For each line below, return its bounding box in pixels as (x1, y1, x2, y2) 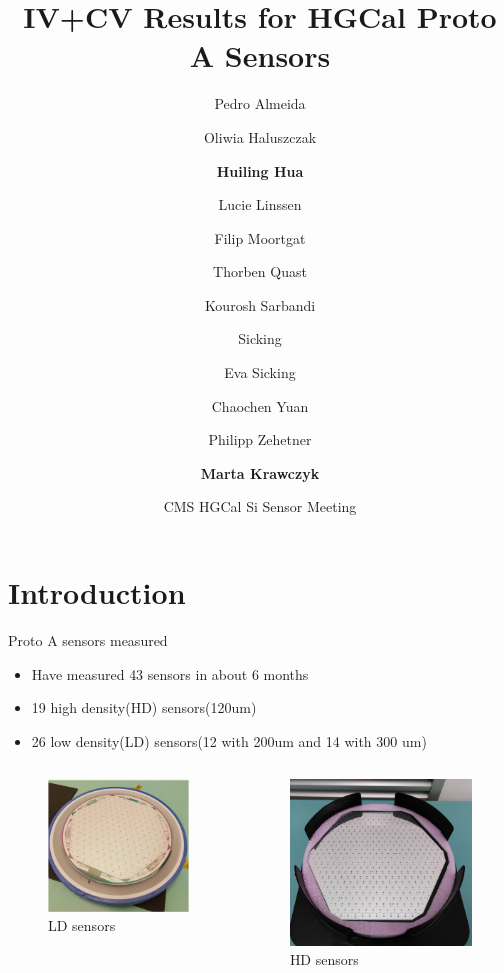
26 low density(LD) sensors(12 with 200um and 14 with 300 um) (31, 730, 427, 751)
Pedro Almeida (214, 93, 306, 114)
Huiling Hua (216, 160, 304, 181)
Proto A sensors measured (8, 629, 168, 650)
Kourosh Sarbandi (204, 294, 316, 315)
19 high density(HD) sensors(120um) (31, 697, 257, 718)
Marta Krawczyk (200, 462, 320, 483)
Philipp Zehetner (208, 429, 312, 450)
